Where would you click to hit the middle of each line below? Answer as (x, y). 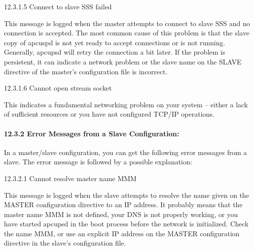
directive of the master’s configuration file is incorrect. (86, 71)
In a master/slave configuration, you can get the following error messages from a (126, 152)
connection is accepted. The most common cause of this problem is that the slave (127, 33)
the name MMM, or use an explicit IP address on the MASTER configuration (122, 233)
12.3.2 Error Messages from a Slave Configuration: (92, 133)
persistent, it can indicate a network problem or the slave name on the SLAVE (123, 61)
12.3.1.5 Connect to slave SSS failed (58, 6)
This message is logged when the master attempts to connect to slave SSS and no (127, 23)
